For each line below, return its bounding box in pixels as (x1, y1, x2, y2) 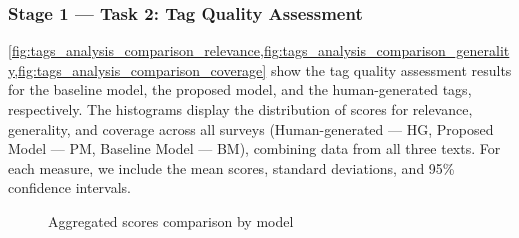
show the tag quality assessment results (270, 59, 512, 80)
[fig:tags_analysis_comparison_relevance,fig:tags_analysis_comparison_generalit (8, 40, 510, 61)
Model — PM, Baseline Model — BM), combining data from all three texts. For (8, 138, 501, 159)
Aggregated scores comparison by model (48, 210, 294, 231)
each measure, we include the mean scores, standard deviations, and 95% (8, 157, 455, 178)
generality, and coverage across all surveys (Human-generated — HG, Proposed (8, 118, 494, 139)
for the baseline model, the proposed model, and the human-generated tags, (8, 79, 472, 100)
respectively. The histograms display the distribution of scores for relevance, (8, 99, 473, 119)
